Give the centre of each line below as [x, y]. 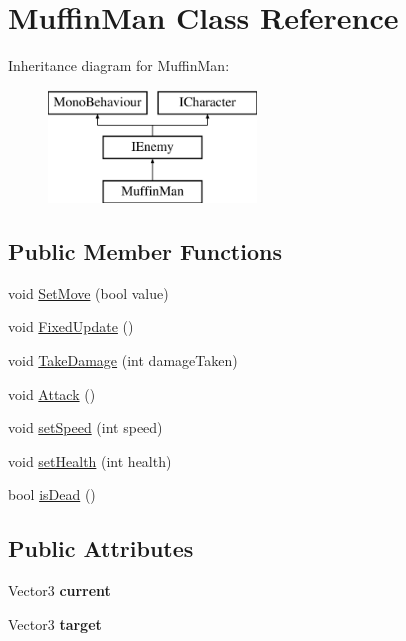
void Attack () [52, 393]
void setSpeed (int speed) [85, 427]
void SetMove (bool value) [88, 292]
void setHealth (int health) [90, 460]
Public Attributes [101, 548]
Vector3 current [59, 590]
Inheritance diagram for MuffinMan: [119, 65]
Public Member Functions [145, 251]
